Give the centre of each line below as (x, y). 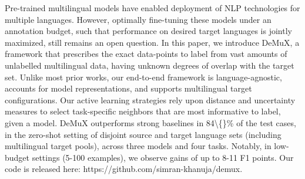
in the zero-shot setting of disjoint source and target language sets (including (143, 134)
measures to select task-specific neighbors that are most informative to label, (143, 111)
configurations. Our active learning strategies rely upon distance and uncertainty (150, 99)
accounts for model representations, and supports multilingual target (128, 88)
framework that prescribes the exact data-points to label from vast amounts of (146, 54)
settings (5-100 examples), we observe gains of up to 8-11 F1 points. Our (163, 157)
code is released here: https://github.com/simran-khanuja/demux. (124, 169)
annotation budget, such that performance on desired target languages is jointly (148, 31)
